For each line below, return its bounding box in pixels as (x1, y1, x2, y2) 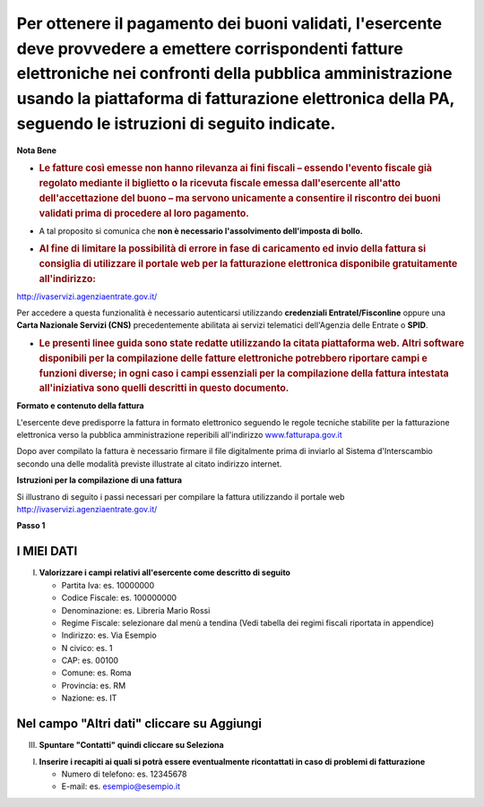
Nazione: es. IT (61, 692, 117, 703)
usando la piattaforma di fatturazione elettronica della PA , (16, 89, 455, 109)
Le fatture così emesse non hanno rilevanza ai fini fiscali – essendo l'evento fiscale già (39, 162, 432, 175)
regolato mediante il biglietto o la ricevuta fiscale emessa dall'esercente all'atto (39, 177, 401, 189)
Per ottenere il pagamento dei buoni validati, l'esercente (16, 13, 443, 33)
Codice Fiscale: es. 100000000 (61, 592, 177, 604)
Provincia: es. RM (61, 680, 126, 691)
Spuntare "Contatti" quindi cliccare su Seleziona (39, 740, 224, 751)
